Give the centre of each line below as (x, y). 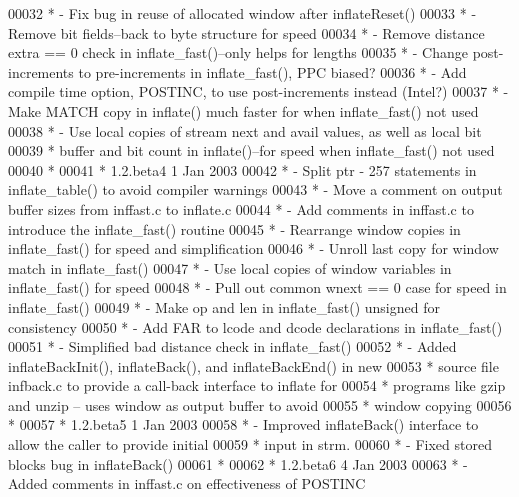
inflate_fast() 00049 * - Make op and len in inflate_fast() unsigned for (224, 306)
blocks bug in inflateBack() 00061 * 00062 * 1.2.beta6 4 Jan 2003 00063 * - (238, 463)
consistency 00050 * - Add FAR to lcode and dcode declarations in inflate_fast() (255, 326)
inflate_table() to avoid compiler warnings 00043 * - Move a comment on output (255, 189)
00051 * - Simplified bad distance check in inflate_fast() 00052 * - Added (232, 346)
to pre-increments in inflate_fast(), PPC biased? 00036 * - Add (272, 71)
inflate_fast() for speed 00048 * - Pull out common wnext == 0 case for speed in (257, 287)
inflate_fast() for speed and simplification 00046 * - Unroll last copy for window (253, 248)
